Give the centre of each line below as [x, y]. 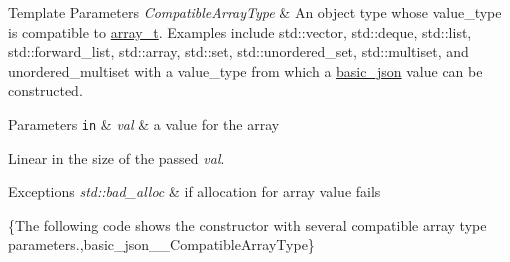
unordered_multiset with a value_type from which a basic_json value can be [245, 70]
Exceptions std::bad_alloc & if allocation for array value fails [194, 191]
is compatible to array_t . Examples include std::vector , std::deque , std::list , [240, 31]
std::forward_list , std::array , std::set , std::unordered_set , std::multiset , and [238, 51]
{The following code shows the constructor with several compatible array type [247, 224]
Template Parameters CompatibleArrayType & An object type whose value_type [255, 12]
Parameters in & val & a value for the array [144, 123]
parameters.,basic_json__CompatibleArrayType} [161, 244]
